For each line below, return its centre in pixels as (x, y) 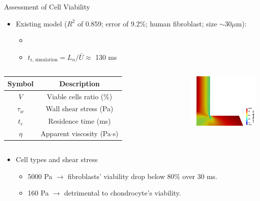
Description (79, 83)
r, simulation (44, 60)
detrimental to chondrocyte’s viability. (122, 193)
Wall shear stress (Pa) (79, 108)
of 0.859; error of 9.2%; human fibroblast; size (147, 23)
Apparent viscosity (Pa (76, 133)
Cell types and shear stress (57, 159)
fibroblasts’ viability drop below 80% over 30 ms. (142, 176)
